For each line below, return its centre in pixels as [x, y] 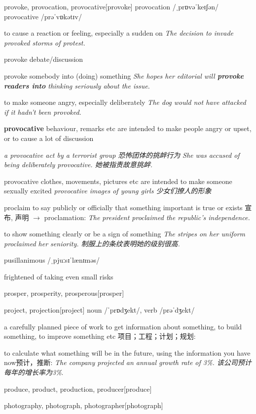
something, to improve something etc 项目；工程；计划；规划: [100, 336]
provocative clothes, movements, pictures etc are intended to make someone [118, 181]
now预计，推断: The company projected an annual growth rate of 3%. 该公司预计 [128, 362]
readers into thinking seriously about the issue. [77, 85]
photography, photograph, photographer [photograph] [84, 405]
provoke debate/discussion [44, 59]
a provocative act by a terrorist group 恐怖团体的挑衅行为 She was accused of [122, 155]
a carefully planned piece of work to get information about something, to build [123, 326]
